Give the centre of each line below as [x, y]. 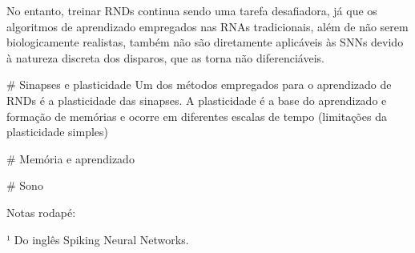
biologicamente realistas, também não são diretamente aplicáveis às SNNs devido [205, 42]
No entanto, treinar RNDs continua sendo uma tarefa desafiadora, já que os [192, 10]
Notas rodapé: [41, 212]
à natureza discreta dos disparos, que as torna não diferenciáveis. [165, 57]
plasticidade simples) [58, 132]
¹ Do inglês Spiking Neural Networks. [98, 239]
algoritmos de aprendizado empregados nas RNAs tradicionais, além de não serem [207, 26]
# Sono [25, 185]
